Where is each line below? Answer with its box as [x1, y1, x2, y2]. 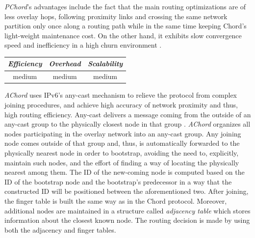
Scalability [87, 58, 123, 69]
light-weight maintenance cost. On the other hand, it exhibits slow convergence [4, 30, 242, 40]
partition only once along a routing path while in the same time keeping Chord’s [4, 21, 247, 31]
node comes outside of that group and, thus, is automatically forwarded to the [4, 138, 240, 148]
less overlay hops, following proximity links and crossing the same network [4, 11, 228, 21]
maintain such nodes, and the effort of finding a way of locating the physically [4, 157, 239, 167]
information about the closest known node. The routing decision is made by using [4, 215, 250, 225]
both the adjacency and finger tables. [4, 224, 116, 235]
